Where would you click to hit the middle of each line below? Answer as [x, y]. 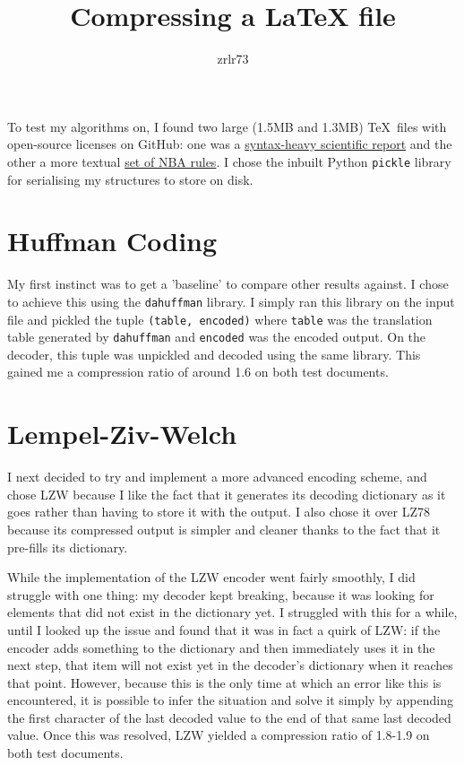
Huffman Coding [112, 241]
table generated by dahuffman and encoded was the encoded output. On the [217, 337]
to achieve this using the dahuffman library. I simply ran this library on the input [231, 301]
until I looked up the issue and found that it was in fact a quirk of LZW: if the [224, 629]
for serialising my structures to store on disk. [130, 179]
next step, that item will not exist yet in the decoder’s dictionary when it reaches [230, 665]
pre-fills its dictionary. [68, 547]
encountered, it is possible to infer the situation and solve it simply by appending [230, 700]
